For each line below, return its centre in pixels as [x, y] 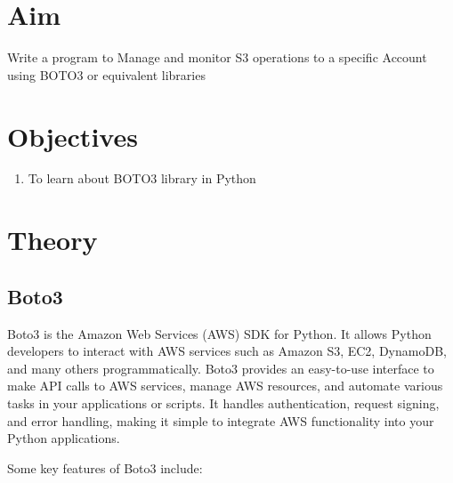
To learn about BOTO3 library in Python [142, 178]
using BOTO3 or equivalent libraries [106, 74]
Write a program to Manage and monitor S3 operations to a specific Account [217, 57]
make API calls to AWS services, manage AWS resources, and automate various [225, 386]
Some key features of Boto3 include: [105, 467]
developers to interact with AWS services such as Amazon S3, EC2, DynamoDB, [227, 351]
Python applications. [64, 438]
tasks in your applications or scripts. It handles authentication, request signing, [223, 402]
